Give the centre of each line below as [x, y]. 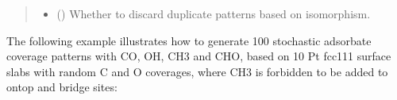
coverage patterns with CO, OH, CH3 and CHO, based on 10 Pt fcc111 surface [199, 56]
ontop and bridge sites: [62, 87]
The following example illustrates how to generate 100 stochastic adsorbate [189, 40]
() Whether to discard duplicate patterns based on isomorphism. [214, 13]
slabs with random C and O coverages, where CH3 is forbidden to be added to [197, 71]
